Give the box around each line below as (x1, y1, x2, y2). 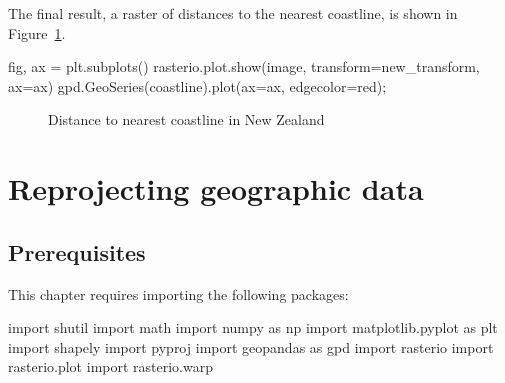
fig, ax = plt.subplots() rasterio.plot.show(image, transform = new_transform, (8, 56, 480, 77)
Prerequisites (8, 236, 146, 267)
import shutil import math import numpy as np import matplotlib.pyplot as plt (8, 317, 498, 338)
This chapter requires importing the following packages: (8, 283, 349, 304)
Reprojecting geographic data (8, 168, 424, 209)
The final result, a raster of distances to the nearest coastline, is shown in (8, 3, 458, 23)
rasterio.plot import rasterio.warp (8, 356, 213, 377)
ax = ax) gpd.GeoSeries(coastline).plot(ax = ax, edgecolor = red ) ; (8, 75, 387, 96)
